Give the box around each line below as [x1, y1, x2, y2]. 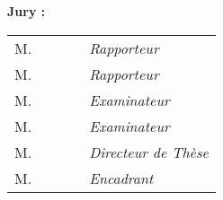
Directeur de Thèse [89, 141, 209, 162]
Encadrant [89, 167, 154, 188]
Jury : [7, 2, 46, 20]
